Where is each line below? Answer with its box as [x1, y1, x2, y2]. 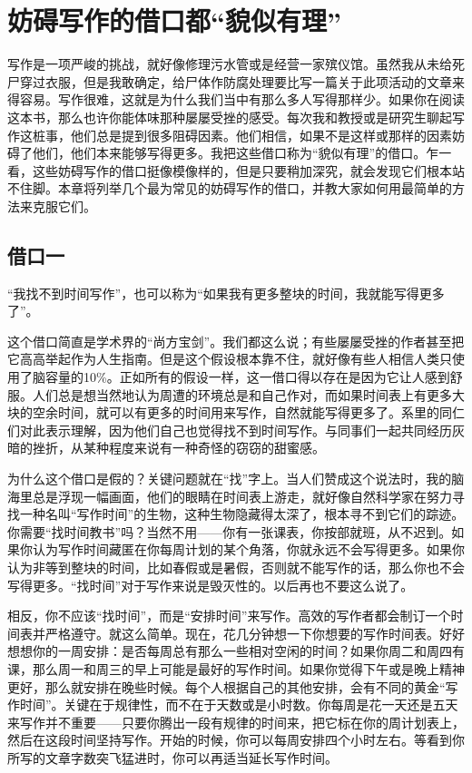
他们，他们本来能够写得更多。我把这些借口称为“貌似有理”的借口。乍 [32, 143, 439, 162]
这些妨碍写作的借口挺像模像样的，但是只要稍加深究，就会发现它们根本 [32, 161, 452, 180]
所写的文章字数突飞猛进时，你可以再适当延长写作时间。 [7, 748, 338, 767]
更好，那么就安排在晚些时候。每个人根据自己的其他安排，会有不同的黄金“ [7, 677, 446, 696]
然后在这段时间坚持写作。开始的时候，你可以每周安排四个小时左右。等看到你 [7, 730, 465, 749]
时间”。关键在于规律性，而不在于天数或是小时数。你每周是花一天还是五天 [19, 695, 458, 714]
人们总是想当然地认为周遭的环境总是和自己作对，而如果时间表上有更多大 [32, 385, 465, 404]
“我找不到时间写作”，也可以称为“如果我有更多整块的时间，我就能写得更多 [7, 283, 445, 302]
